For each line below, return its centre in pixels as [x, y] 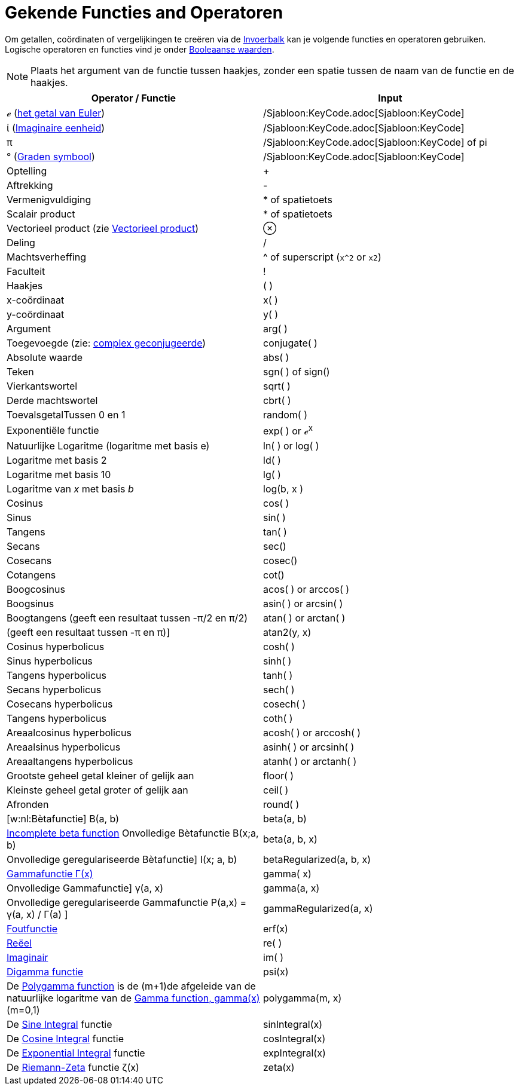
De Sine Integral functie [59, 1025]
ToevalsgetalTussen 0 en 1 [66, 414]
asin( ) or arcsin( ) [303, 604]
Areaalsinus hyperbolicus [64, 747]
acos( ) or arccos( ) [306, 590]
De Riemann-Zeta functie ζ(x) [73, 1068]
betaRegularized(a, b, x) [317, 860]
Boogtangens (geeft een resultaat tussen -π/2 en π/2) [127, 618]
